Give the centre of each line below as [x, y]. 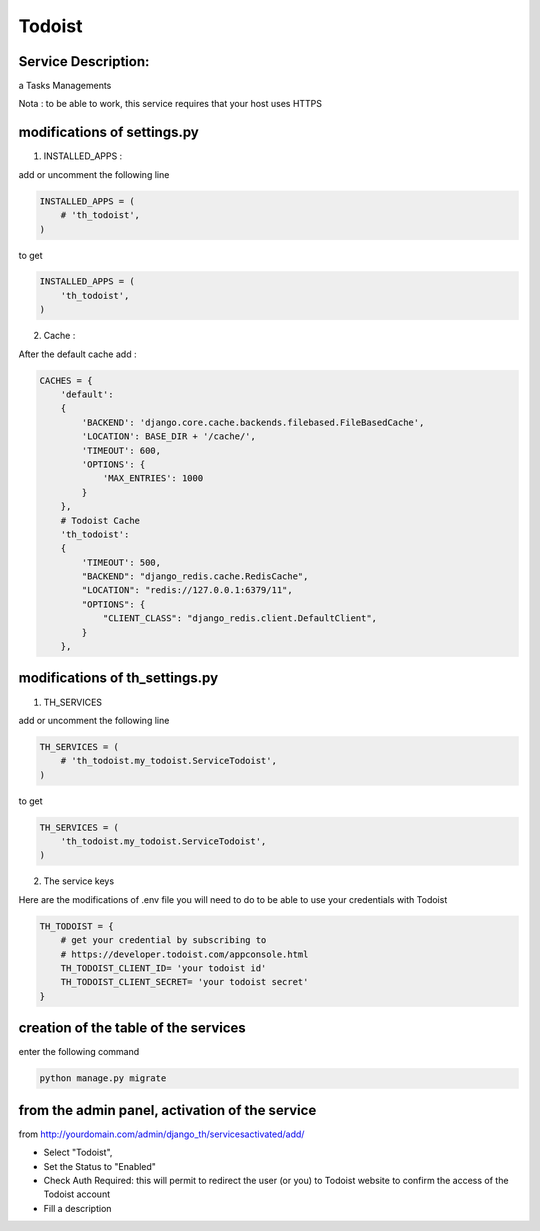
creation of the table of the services [132, 1028]
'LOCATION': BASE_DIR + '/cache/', [169, 436]
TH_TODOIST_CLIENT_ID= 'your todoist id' [163, 968]
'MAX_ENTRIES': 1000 [153, 478]
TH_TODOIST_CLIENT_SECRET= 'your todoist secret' [184, 982]
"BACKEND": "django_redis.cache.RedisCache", [195, 576]
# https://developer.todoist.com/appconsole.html [184, 954]
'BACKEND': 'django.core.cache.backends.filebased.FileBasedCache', [253, 422]
